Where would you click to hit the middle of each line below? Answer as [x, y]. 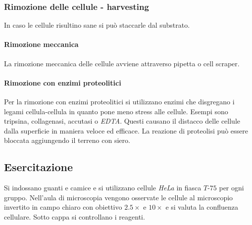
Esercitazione [38, 167]
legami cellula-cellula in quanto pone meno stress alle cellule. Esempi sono [116, 111]
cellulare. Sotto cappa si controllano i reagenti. [75, 216]
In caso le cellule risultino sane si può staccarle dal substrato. [97, 25]
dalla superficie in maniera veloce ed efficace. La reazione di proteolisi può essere [126, 130]
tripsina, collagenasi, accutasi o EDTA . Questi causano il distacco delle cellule [122, 121]
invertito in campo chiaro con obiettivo [63, 207]
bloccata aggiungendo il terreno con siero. [67, 140]
